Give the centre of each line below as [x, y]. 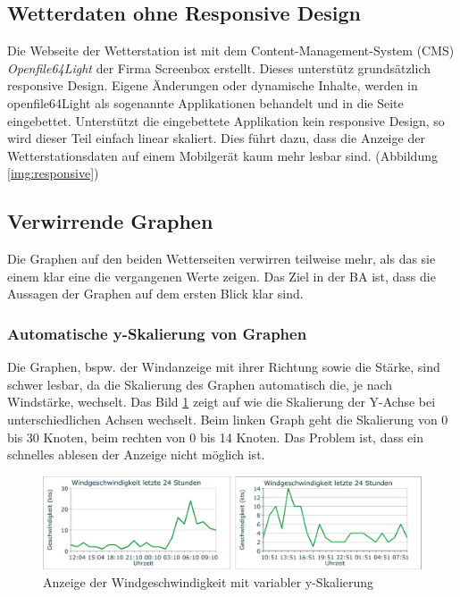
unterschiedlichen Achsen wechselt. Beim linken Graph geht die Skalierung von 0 [228, 419]
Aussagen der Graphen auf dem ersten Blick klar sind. [155, 294]
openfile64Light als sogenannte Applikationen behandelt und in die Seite [205, 102]
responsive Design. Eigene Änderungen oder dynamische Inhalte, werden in [213, 85]
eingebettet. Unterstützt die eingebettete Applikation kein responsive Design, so [226, 120]
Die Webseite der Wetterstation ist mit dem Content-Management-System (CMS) [231, 50]
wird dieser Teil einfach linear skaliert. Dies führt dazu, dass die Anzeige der [216, 138]
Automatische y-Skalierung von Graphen [157, 333]
